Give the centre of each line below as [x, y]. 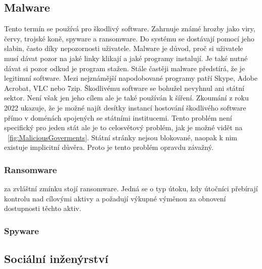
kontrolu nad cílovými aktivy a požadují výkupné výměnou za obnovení [115, 198]
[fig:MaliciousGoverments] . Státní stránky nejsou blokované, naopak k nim [122, 137]
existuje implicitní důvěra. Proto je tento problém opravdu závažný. [109, 147]
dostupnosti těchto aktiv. [43, 208]
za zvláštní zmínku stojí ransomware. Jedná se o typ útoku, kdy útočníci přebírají [131, 189]
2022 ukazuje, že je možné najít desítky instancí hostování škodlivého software [125, 107]
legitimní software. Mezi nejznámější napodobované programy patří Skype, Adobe [131, 78]
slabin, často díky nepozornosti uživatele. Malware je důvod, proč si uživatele [124, 48]
